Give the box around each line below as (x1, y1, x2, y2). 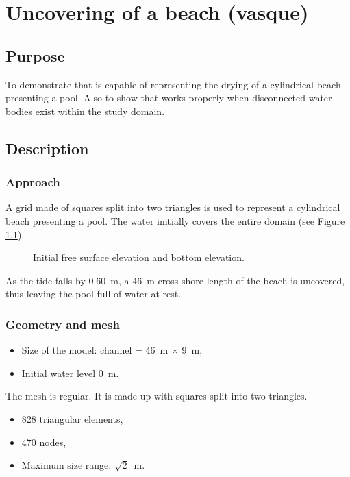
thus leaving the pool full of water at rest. (5, 286, 182, 301)
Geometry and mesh (5, 315, 120, 332)
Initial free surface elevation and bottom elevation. (33, 250, 245, 265)
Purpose (5, 45, 65, 66)
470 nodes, (21, 435, 66, 449)
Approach (5, 173, 60, 191)
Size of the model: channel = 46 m (21, 343, 168, 357)
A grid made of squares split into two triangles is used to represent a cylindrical (5, 200, 340, 215)
